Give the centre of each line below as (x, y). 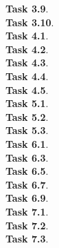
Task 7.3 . (27, 239)
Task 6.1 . (27, 143)
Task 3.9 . (27, 8)
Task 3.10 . (30, 22)
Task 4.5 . (27, 89)
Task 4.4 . (27, 76)
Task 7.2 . (27, 225)
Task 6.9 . (27, 198)
